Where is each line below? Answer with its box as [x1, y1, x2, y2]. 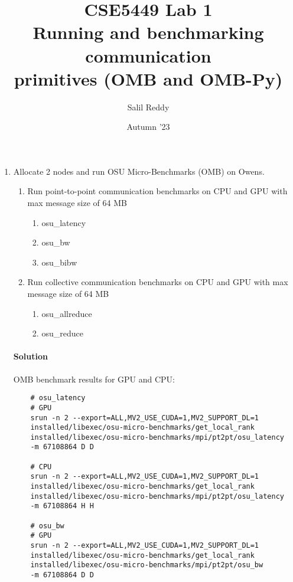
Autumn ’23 [126, 120, 170, 133]
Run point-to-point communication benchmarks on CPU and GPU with [27, 185, 288, 197]
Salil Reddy [127, 100, 170, 113]
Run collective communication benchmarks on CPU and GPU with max [27, 276, 288, 288]
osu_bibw [41, 256, 77, 268]
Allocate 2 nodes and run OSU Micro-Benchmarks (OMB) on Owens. [13, 165, 265, 177]
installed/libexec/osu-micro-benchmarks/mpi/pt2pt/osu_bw [30, 561, 263, 570]
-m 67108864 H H [30, 502, 94, 511]
